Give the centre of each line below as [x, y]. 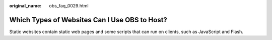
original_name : [25, 6]
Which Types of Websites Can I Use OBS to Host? [88, 20]
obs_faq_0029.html [69, 6]
